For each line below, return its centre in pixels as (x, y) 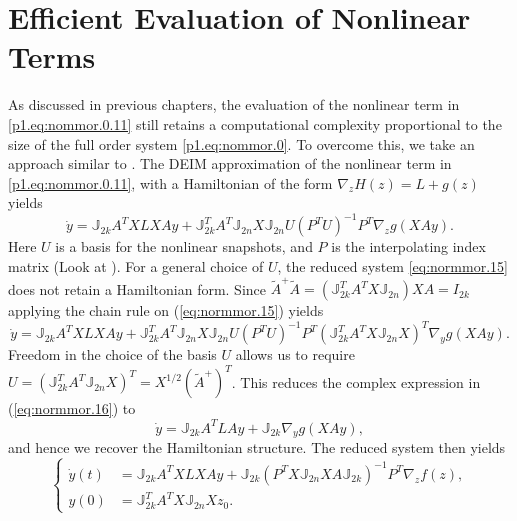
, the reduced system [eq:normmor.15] (392, 265)
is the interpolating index (408, 246)
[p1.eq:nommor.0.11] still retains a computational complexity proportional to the (255, 123)
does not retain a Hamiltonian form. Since (137, 288)
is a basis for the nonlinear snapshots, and (184, 246)
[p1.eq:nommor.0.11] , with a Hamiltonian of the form (170, 182)
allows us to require (295, 354)
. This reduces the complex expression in (356, 381)
